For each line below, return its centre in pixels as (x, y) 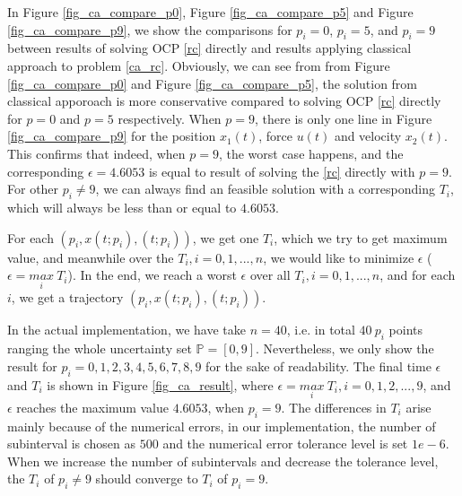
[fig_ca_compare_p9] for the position (112, 136)
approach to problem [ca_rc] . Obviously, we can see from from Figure (199, 65)
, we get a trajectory (67, 297)
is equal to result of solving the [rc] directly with (282, 171)
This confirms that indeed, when (96, 153)
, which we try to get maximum (361, 237)
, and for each (418, 275)
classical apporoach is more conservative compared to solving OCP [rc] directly (224, 101)
